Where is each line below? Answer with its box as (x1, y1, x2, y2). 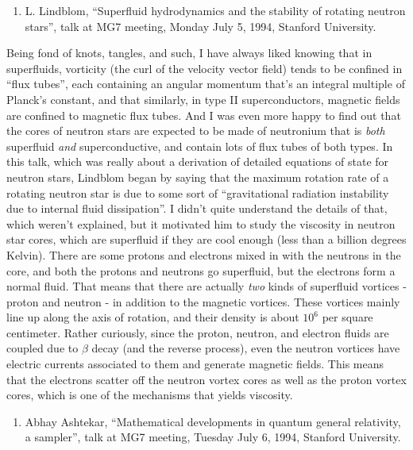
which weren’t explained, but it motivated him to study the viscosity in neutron (6, 215, 396, 232)
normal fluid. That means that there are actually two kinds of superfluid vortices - (6, 278, 407, 294)
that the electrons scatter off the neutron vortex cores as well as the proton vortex (6, 371, 407, 387)
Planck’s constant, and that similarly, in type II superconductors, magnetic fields (6, 90, 400, 107)
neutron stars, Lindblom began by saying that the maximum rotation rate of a (6, 168, 389, 185)
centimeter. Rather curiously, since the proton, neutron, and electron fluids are (6, 324, 389, 340)
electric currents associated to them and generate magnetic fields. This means (6, 356, 384, 372)
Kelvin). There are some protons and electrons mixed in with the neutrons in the (6, 246, 401, 263)
